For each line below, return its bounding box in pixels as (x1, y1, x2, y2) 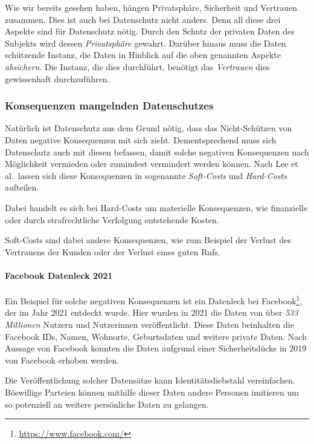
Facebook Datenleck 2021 (5, 269, 113, 281)
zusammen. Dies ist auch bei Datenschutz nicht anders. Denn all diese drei (5, 13, 281, 25)
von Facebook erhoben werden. (5, 353, 119, 366)
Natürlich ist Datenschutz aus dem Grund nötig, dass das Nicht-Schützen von (5, 122, 292, 134)
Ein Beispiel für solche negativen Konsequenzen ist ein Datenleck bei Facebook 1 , (5, 293, 303, 307)
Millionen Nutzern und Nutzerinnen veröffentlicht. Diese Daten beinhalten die (5, 318, 294, 330)
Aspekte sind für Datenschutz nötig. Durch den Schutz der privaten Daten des (5, 25, 295, 38)
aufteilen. (5, 181, 39, 194)
